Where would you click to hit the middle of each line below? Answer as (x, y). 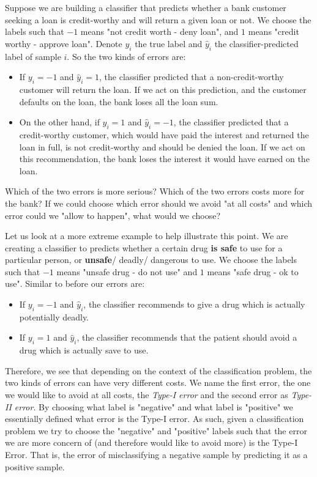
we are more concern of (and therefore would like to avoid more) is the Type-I (151, 442)
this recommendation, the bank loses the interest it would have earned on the (164, 159)
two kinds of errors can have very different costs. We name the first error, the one (158, 383)
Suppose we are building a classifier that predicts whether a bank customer (146, 7)
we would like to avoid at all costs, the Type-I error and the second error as (147, 395)
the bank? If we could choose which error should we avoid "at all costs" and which (159, 203)
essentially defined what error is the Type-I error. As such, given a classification (155, 419)
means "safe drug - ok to (253, 271)
